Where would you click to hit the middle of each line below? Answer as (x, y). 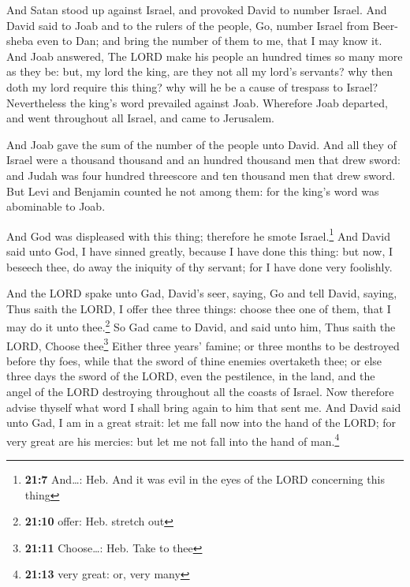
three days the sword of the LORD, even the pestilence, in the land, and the (191, 376)
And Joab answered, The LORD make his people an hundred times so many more (205, 56)
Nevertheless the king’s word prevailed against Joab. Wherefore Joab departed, (197, 102)
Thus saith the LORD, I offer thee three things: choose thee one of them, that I (199, 308)
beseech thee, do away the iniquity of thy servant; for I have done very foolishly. (199, 266)
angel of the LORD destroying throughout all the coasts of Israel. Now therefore (200, 392)
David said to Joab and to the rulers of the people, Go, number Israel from (188, 25)
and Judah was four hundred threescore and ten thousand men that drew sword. (201, 175)
